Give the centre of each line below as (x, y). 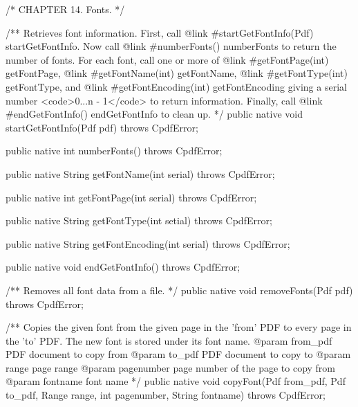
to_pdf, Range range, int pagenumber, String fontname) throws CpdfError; (166, 395)
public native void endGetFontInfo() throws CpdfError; (123, 267)
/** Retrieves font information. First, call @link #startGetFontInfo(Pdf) (160, 32)
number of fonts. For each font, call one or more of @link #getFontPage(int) (167, 59)
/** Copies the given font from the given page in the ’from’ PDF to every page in (179, 327)
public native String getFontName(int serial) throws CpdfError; (140, 173)
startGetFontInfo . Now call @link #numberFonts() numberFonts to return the (171, 46)
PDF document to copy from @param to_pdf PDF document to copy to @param (178, 354)
